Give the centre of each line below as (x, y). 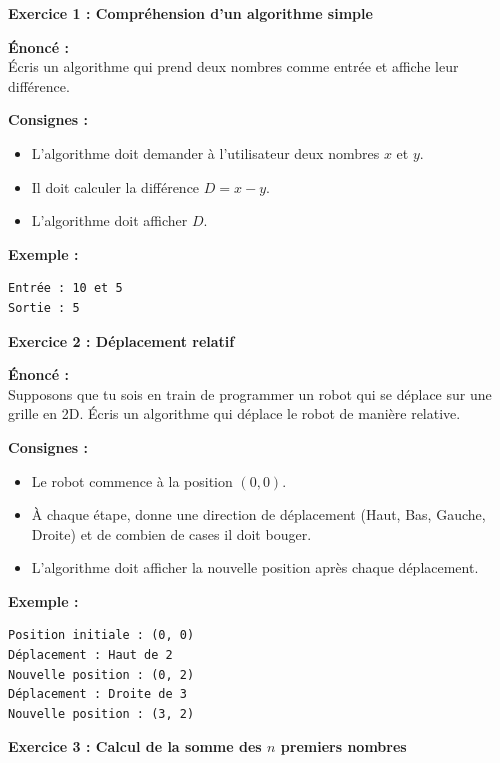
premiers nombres (343, 746)
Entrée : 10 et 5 (65, 288)
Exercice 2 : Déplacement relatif (121, 340)
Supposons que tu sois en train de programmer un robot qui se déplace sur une (250, 393)
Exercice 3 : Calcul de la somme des (135, 746)
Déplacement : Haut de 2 (90, 655)
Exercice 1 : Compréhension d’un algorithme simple (190, 13)
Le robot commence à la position (132, 480)
